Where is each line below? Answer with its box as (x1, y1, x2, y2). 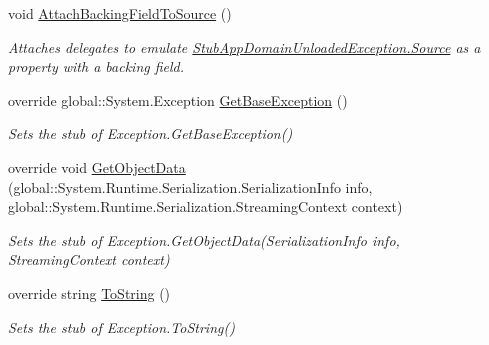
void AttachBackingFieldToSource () (8, 3, 232, 23)
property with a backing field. (8, 56, 185, 77)
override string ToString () (8, 282, 171, 303)
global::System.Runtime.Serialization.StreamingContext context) (8, 196, 403, 217)
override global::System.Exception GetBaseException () (8, 89, 348, 110)
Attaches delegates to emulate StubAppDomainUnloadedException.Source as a (8, 36, 481, 57)
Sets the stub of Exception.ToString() (8, 316, 235, 337)
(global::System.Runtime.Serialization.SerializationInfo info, (8, 176, 373, 197)
